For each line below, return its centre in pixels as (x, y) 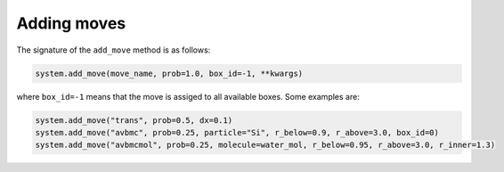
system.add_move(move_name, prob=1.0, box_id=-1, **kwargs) (169, 73)
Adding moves (71, 23)
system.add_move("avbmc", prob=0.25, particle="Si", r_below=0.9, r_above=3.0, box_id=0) (237, 132)
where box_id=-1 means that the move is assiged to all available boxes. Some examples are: (188, 96)
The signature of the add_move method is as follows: (114, 50)
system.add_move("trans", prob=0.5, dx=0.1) (134, 120)
